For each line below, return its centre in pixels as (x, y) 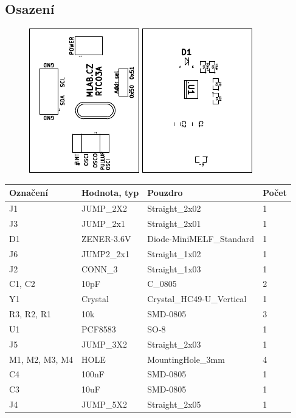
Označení (29, 193)
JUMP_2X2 (105, 208)
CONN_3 (100, 268)
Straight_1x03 (174, 268)
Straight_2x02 (174, 208)
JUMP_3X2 (105, 344)
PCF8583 (99, 329)
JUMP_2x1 (103, 223)
